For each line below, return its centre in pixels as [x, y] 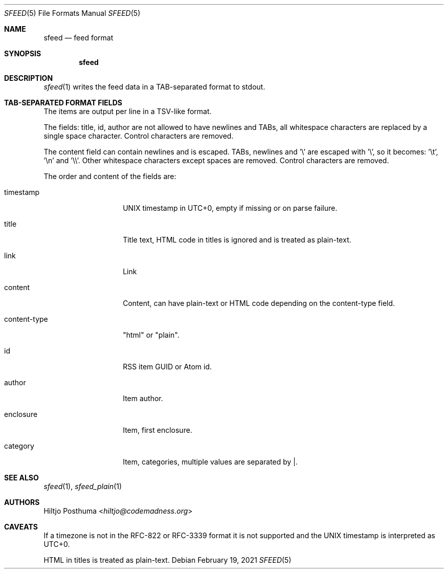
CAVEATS [21, 527]
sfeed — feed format [79, 38]
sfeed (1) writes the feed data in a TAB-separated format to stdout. [154, 87]
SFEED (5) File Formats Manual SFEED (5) [72, 13]
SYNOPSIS [23, 53]
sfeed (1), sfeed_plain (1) [83, 486]
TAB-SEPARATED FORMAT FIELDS [63, 103]
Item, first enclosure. [158, 430]
